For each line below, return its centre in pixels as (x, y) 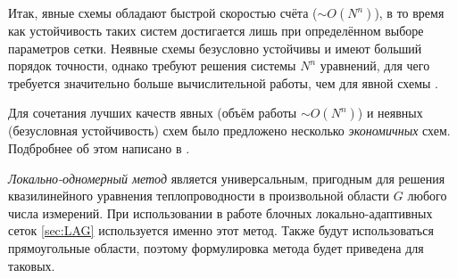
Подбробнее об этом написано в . (99, 147)
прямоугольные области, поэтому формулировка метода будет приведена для (216, 247)
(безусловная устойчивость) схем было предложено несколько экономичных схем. (229, 131)
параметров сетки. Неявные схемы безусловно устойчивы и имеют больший (215, 48)
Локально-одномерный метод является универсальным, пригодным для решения (227, 178)
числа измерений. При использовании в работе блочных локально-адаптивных (220, 213)
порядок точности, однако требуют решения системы (152, 65)
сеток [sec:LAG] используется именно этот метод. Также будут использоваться (221, 230)
